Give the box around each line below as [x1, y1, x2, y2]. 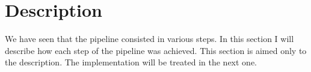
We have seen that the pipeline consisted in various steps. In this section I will [5, 32, 294, 45]
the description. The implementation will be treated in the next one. [5, 56, 257, 68]
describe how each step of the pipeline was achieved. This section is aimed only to [5, 44, 307, 56]
